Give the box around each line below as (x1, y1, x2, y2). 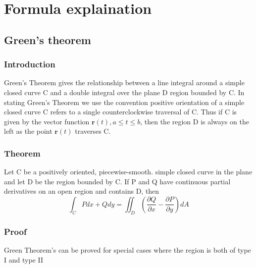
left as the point (4, 126, 52, 136)
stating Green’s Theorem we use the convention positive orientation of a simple (4, 97, 245, 107)
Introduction (4, 58, 55, 70)
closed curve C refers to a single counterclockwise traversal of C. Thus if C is (4, 107, 237, 117)
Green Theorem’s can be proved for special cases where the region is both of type (4, 244, 251, 255)
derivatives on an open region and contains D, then (4, 186, 159, 196)
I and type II (4, 254, 43, 265)
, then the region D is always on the (140, 116, 249, 126)
